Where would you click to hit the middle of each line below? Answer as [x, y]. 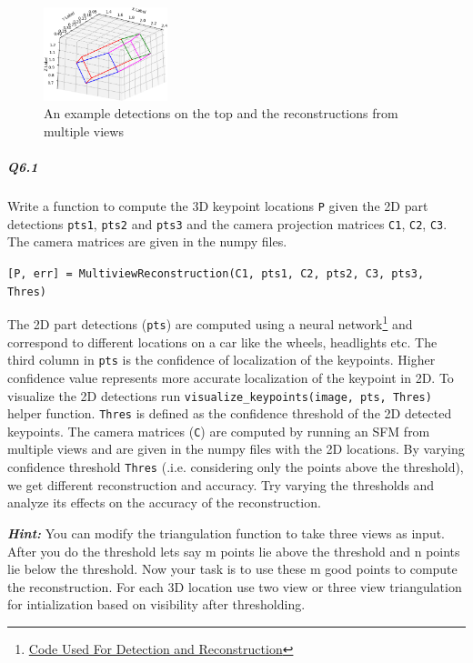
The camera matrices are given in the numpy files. [147, 241]
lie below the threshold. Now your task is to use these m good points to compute [232, 569]
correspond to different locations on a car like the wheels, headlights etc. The [222, 342]
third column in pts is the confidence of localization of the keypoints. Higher [221, 360]
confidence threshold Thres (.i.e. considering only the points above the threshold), [236, 467]
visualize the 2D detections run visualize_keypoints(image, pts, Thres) [220, 395]
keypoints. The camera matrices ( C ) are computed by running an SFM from [219, 431]
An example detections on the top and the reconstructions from [221, 113]
